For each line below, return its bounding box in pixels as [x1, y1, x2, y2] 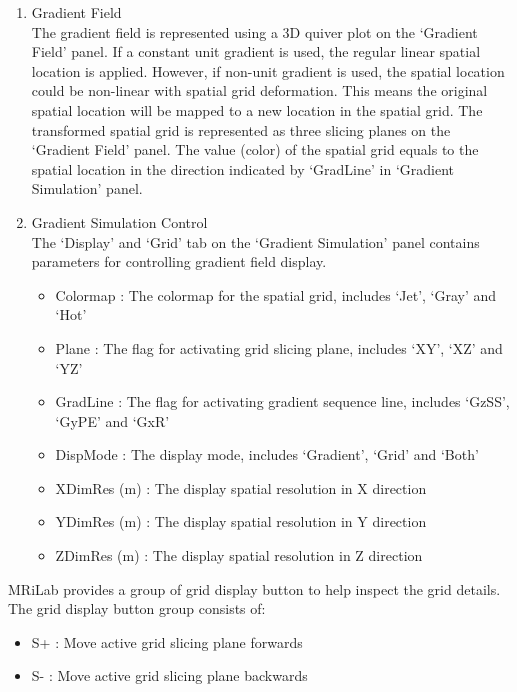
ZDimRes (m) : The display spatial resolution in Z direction [55, 545, 423, 566]
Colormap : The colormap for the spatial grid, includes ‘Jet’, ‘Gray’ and [55, 284, 497, 305]
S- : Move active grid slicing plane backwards [31, 665, 308, 686]
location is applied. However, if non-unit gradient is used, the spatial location [31, 60, 505, 81]
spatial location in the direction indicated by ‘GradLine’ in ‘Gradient [31, 158, 455, 179]
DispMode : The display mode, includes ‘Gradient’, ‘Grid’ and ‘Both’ [55, 444, 479, 465]
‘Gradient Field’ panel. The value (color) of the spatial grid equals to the [31, 139, 479, 160]
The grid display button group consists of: [8, 598, 266, 619]
